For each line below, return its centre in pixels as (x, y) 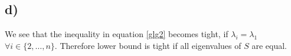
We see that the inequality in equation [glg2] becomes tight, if (117, 34)
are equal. (269, 45)
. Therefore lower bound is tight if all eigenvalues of (148, 45)
